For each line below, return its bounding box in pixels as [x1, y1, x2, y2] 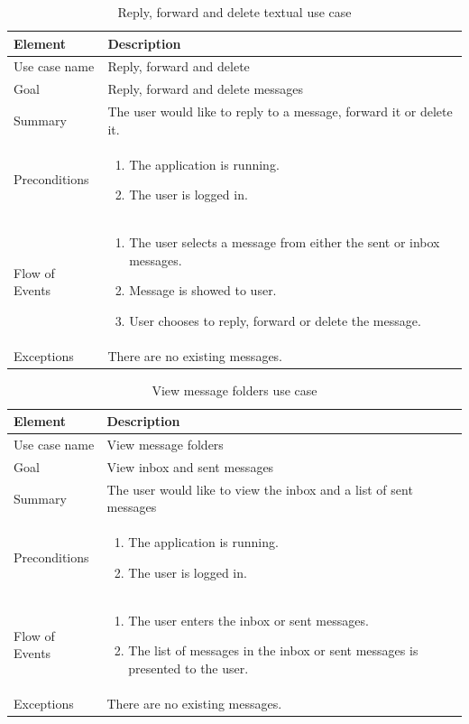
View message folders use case [152, 380, 317, 399]
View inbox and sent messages [106, 458, 274, 476]
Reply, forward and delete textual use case [117, 3, 352, 21]
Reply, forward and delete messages [107, 79, 304, 98]
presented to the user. [128, 658, 249, 677]
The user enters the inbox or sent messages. [128, 610, 369, 629]
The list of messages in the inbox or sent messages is [128, 641, 418, 660]
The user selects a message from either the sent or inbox [129, 233, 440, 251]
